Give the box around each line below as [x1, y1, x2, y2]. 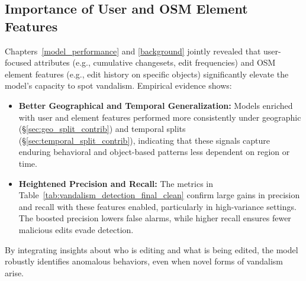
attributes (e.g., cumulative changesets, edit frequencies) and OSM [34, 56, 276, 69]
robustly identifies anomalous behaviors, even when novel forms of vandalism [5, 255, 283, 267]
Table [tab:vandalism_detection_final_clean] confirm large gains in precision [18, 189, 300, 201]
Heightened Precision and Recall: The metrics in [18, 177, 214, 189]
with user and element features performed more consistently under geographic [18, 111, 301, 123]
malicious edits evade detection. [18, 223, 134, 235]
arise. [5, 266, 24, 279]
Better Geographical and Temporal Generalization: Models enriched [18, 99, 293, 111]
